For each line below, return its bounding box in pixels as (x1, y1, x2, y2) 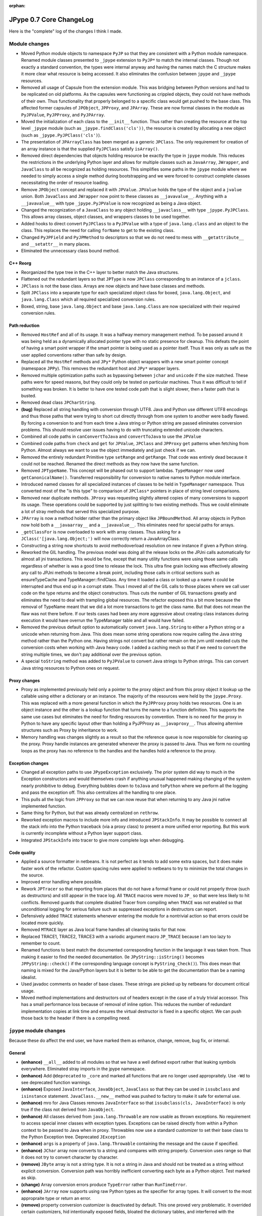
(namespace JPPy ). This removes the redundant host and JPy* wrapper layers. (21, 365, 180, 372)
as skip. (21, 1175, 37, 1180)
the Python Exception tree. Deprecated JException (21, 1134, 126, 1140)
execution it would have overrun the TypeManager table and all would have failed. (21, 617, 185, 623)
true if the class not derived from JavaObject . (21, 1107, 115, 1112)
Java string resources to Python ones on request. (21, 665, 120, 671)
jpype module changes (9, 1027, 65, 1034)
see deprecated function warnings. (21, 1079, 92, 1085)
